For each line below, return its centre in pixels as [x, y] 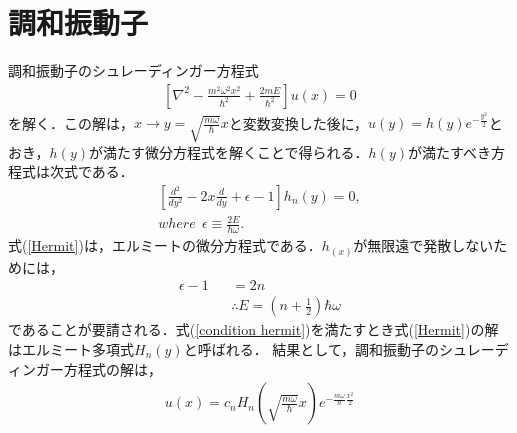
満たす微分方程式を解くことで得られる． [236, 151]
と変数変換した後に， [298, 122]
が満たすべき [450, 151]
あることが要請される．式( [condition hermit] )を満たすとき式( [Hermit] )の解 [260, 329]
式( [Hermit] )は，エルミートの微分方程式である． [165, 245]
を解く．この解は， [71, 122]
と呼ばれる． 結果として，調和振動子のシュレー [339, 348]
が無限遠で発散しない [423, 245]
